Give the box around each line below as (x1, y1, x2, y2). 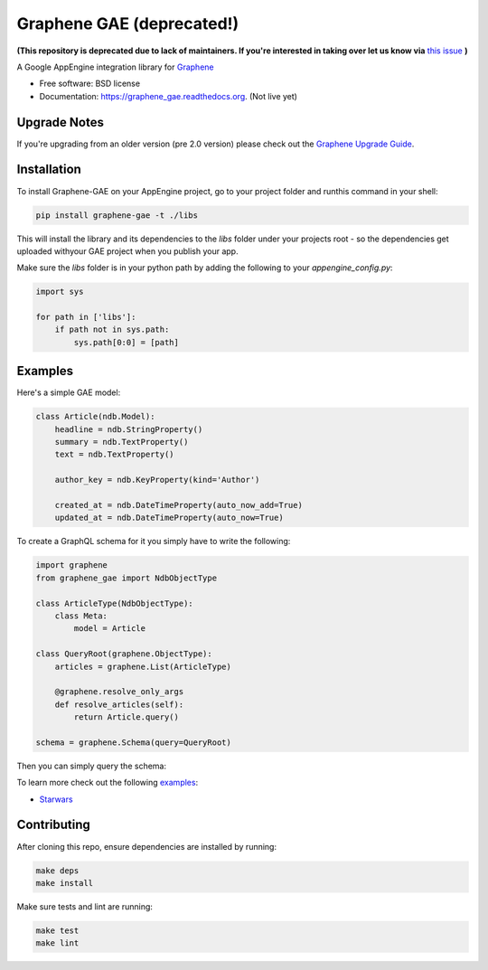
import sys (35, 287, 84, 297)
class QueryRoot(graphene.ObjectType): (35, 649, 212, 659)
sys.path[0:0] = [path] (73, 337, 180, 347)
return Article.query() (73, 712, 180, 722)
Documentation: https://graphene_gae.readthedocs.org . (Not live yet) (39, 90, 298, 101)
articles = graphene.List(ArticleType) (54, 661, 232, 672)
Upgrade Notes (16, 114, 104, 130)
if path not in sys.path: (54, 325, 170, 334)
